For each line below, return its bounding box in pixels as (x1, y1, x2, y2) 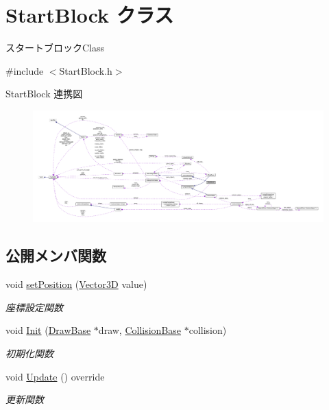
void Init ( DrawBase (5, 323, 91, 337)
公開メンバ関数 (5, 245, 106, 266)
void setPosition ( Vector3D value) (5, 277, 147, 291)
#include (5, 63, 44, 77)
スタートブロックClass (5, 40, 105, 55)
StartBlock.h (59, 63, 112, 77)
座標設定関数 (5, 300, 63, 314)
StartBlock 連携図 (5, 86, 83, 101)
